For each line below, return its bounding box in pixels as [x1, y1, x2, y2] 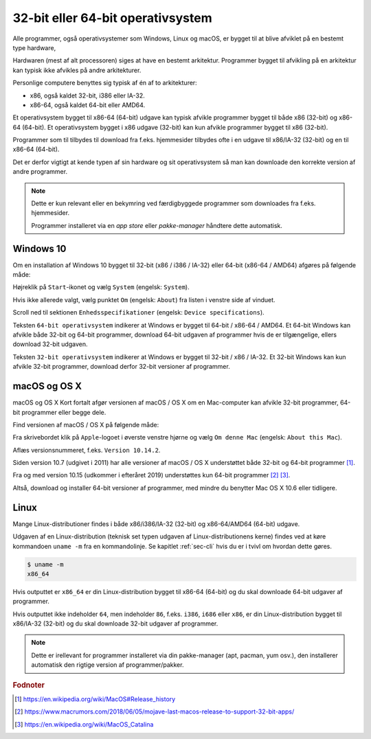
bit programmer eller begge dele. [12, 408, 106, 416]
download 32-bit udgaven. [12, 340, 88, 348]
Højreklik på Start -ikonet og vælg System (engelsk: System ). [12, 283, 190, 291]
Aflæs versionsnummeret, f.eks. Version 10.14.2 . [12, 446, 161, 454]
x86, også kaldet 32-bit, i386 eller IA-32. [30, 91, 146, 100]
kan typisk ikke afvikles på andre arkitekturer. [12, 66, 142, 74]
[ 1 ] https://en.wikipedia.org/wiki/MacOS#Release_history [14, 694, 176, 703]
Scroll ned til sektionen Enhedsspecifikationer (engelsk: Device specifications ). [12, 308, 265, 317]
